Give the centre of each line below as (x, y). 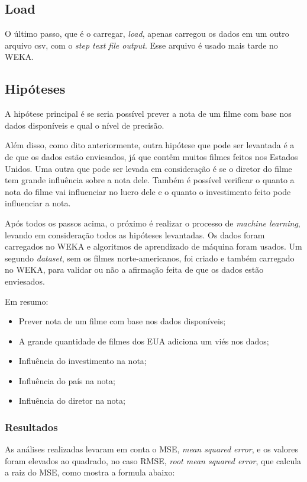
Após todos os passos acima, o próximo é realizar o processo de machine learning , (153, 223)
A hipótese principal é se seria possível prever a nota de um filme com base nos (148, 114)
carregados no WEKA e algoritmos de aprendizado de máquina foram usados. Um (153, 246)
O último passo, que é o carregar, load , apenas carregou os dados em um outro (147, 33)
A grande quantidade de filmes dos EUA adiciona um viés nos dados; (144, 341)
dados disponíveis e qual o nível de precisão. (85, 125)
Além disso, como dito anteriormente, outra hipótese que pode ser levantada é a (150, 145)
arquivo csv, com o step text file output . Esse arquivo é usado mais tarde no (141, 45)
